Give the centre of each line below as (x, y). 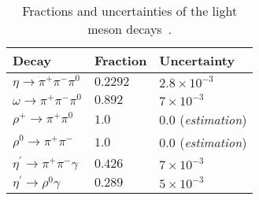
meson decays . (130, 29)
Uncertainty (197, 60)
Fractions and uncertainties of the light (130, 11)
